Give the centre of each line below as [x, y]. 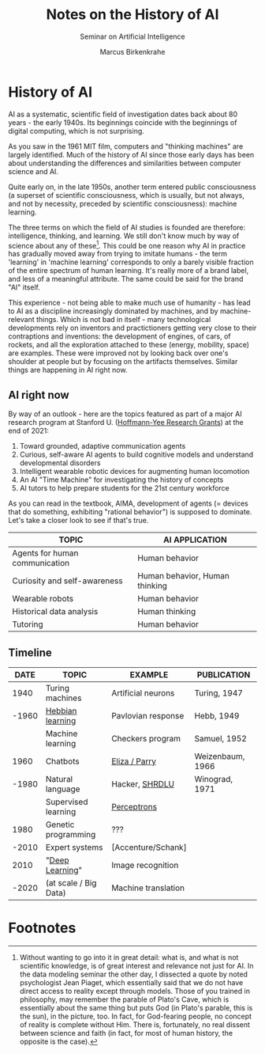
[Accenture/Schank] [149, 847]
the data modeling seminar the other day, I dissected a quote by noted [134, 974]
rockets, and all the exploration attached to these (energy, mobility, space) [129, 345]
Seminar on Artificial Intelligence [132, 36]
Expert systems [74, 847]
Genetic [60, 825]
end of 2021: [29, 431]
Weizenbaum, [220, 756]
